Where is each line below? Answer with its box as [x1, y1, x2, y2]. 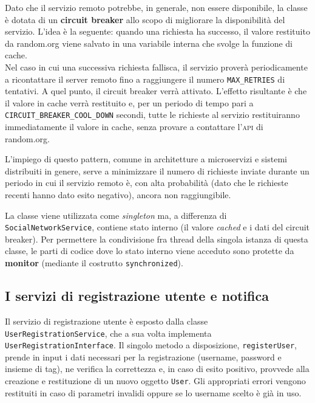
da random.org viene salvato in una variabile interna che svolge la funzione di [5, 36, 293, 49]
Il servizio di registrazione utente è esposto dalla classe [5, 314, 208, 327]
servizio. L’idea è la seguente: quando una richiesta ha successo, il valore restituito [5, 25, 310, 38]
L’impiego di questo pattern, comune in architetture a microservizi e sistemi [5, 153, 287, 165]
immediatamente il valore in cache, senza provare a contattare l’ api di [5, 120, 263, 133]
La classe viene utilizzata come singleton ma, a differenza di [5, 208, 227, 221]
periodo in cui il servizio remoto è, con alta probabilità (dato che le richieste [5, 176, 288, 189]
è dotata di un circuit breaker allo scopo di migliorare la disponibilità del [5, 13, 285, 26]
